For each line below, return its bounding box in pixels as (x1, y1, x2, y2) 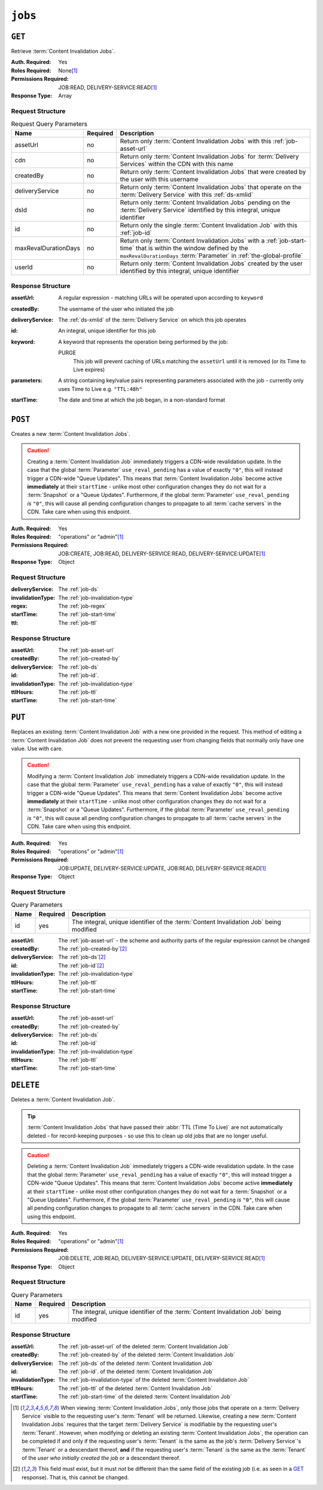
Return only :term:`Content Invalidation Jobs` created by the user (120, 259, 303, 268)
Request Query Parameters (11, 120, 88, 128)
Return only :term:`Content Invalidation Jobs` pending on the (120, 198, 291, 207)
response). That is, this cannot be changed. (22, 1473, 129, 1481)
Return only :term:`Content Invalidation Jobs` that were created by (120, 168, 306, 176)
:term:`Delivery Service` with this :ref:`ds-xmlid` (120, 190, 254, 199)
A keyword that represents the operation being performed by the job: (58, 338, 228, 345)
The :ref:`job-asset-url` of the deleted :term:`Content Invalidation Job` (58, 1343, 230, 1350)
